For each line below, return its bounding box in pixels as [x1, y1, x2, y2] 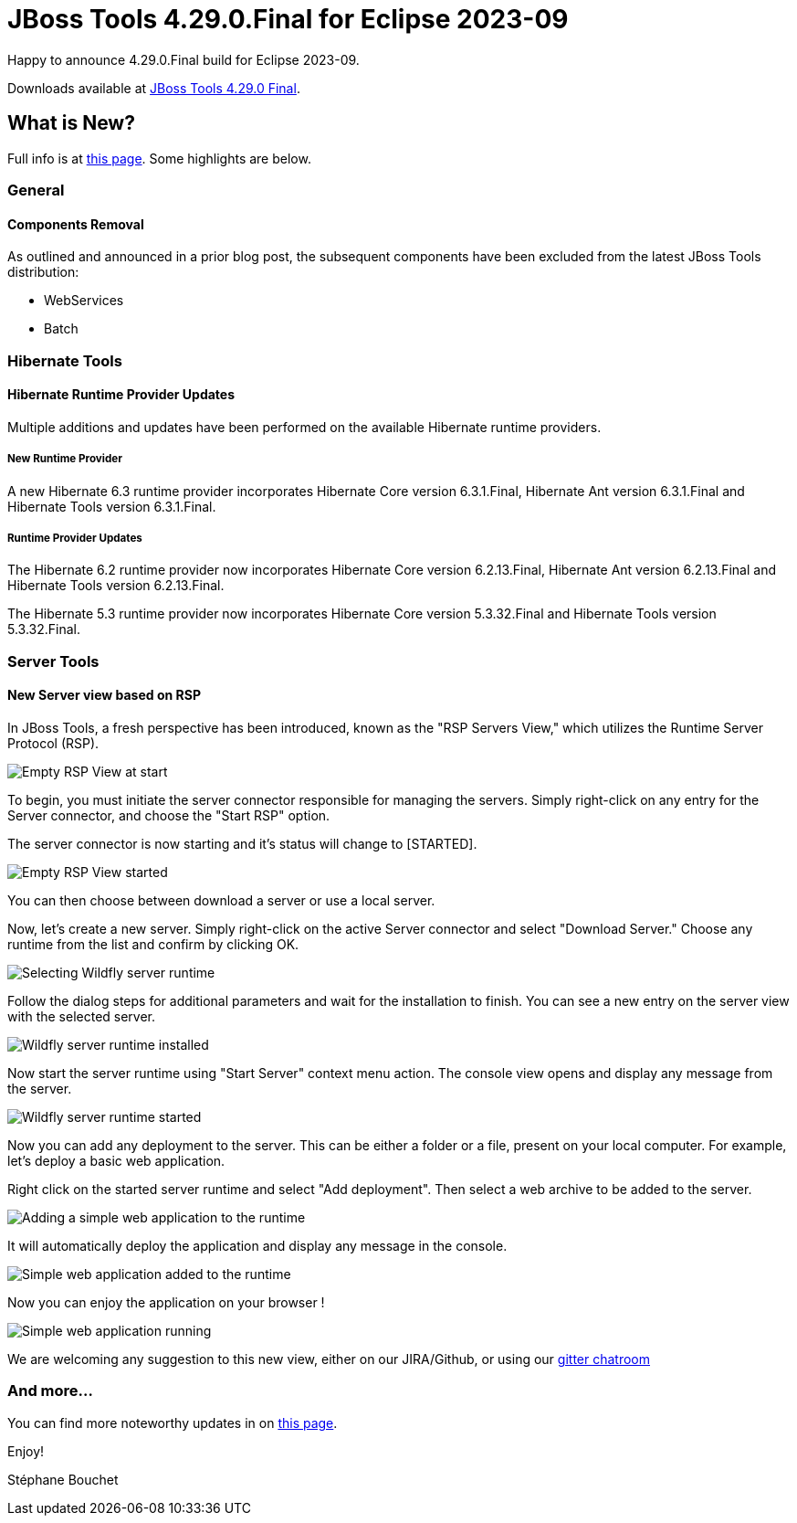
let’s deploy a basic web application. [7, 1152, 225, 1169]
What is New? [7, 111, 135, 135]
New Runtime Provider [7, 452, 122, 466]
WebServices [44, 292, 124, 309]
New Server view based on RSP [7, 687, 201, 703]
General [7, 180, 65, 199]
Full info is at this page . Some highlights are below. [7, 150, 311, 166]
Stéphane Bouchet [7, 1471, 119, 1487]
